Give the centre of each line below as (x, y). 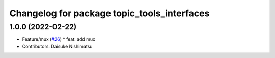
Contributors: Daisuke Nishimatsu (57, 46)
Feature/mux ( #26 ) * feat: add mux (59, 39)
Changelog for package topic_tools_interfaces (109, 13)
